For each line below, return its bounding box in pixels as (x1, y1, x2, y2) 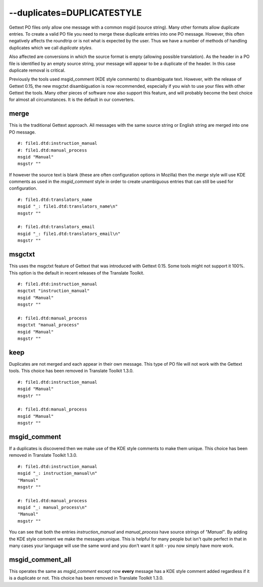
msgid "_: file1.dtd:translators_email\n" (18, 231, 121, 236)
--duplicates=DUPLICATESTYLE (9, 7, 142, 18)
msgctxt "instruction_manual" (18, 288, 90, 293)
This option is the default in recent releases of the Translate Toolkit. (9, 270, 145, 275)
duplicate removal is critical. (9, 67, 66, 73)
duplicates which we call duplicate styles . (9, 44, 93, 51)
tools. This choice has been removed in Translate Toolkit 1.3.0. (9, 368, 134, 374)
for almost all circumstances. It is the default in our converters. (9, 97, 135, 102)
